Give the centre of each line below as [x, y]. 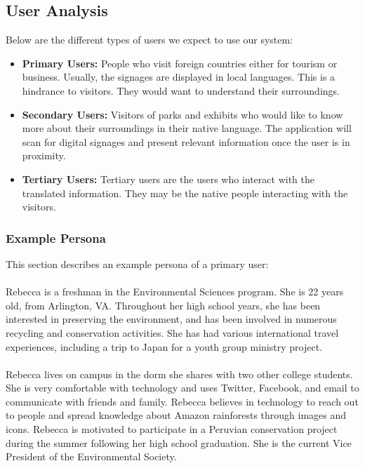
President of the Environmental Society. [91, 456]
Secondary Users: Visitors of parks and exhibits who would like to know [182, 114]
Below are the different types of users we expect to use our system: [150, 40]
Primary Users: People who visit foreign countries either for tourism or [180, 63]
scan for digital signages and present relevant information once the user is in [186, 141]
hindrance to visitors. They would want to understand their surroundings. [181, 90]
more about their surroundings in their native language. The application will [187, 128]
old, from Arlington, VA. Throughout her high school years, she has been [163, 305]
